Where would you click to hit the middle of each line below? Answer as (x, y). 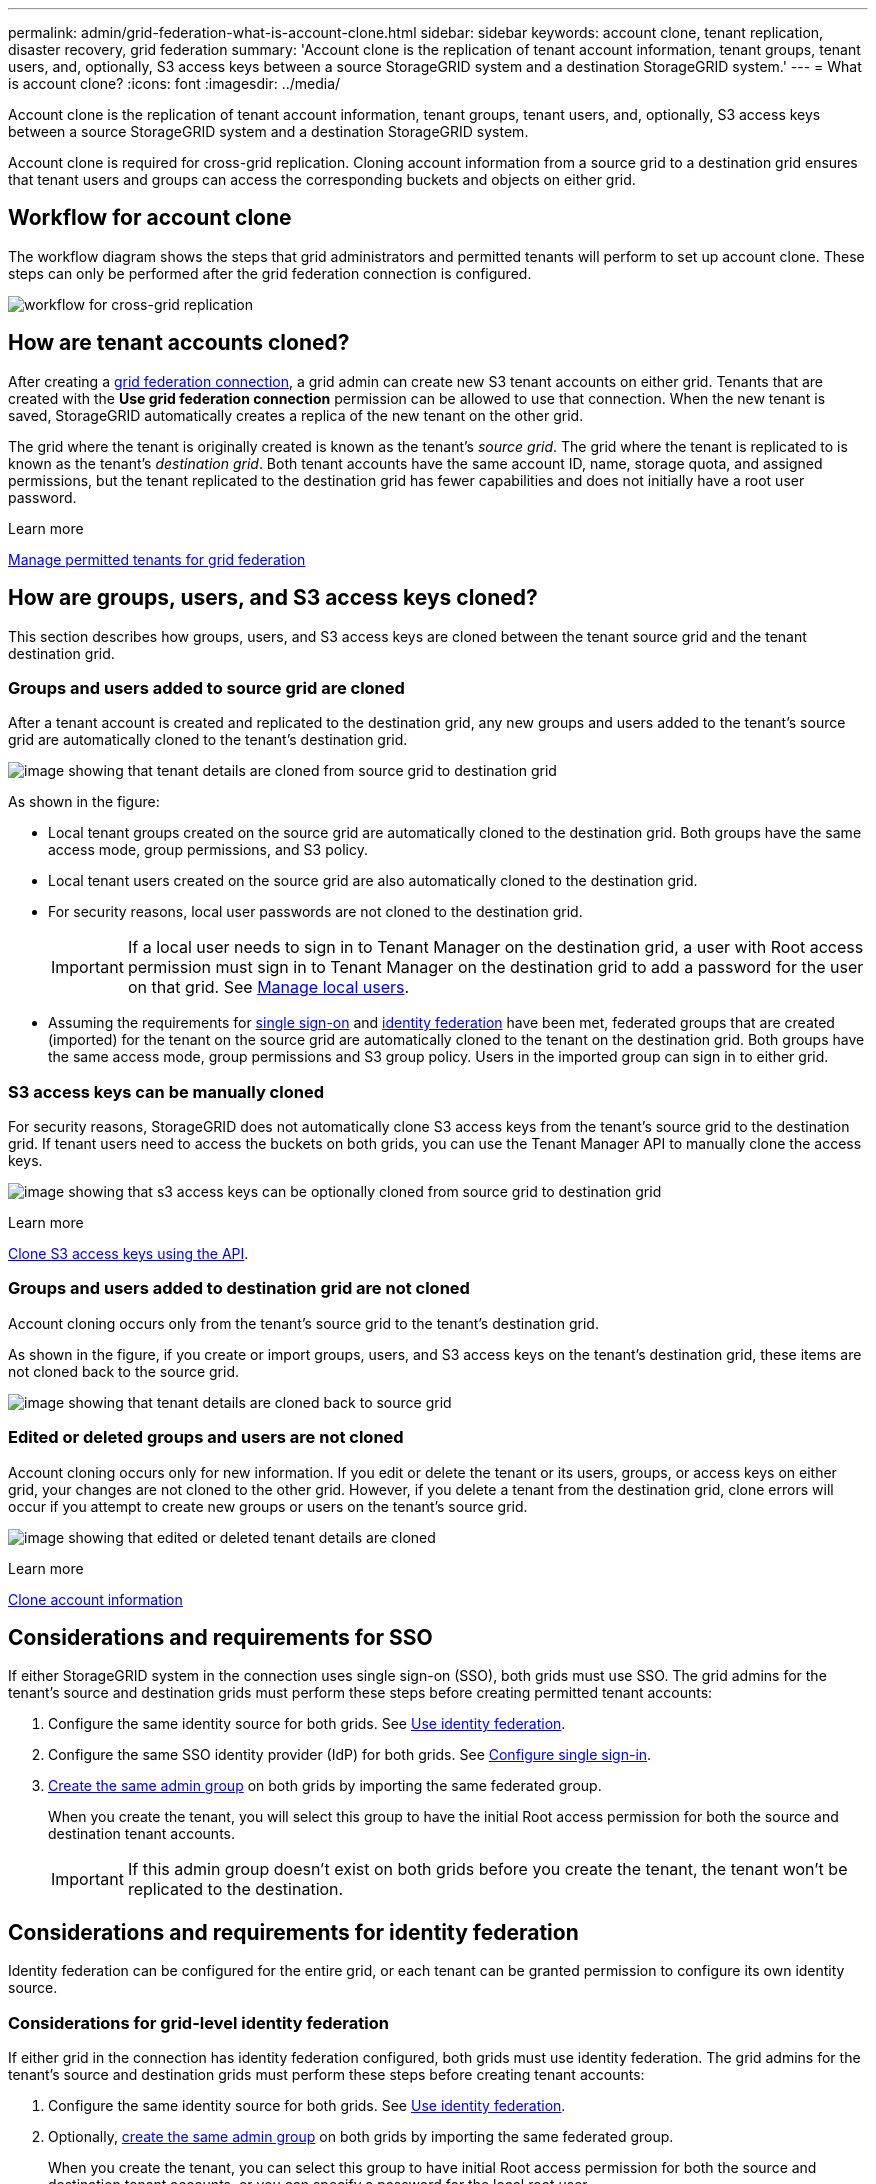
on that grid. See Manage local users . (268, 987)
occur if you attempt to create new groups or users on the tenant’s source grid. (268, 1506)
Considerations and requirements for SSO (220, 1637)
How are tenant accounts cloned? (179, 343)
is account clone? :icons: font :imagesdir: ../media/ (174, 83)
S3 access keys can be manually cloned (166, 1091)
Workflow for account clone (150, 218)
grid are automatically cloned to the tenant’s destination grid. (208, 740)
